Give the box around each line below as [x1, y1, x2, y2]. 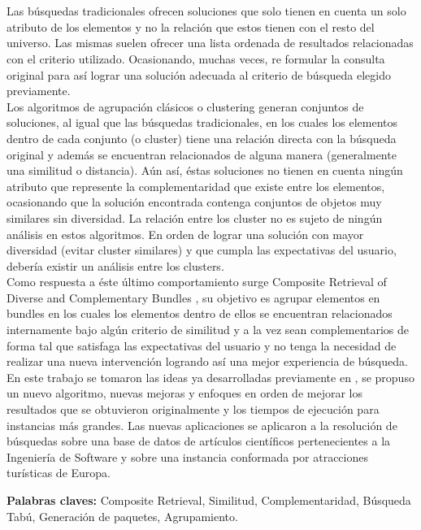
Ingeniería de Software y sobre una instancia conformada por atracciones [7, 448, 368, 465]
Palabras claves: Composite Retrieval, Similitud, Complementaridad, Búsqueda [7, 492, 411, 508]
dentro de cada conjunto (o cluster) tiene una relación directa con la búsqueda [7, 129, 397, 146]
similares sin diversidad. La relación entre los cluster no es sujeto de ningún [7, 209, 383, 226]
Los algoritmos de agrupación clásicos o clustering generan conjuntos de [7, 98, 364, 115]
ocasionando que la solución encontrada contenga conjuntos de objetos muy [7, 193, 382, 211]
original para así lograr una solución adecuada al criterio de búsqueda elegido [7, 66, 392, 83]
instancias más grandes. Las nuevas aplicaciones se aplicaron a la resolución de [7, 416, 397, 433]
